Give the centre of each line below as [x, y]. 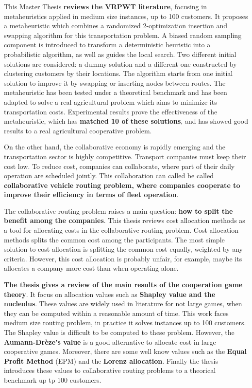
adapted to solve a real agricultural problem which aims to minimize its [110, 102]
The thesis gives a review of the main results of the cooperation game [123, 285]
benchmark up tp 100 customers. [53, 379]
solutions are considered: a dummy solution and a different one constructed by [120, 64]
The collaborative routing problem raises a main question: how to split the [118, 211]
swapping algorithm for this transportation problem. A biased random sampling [123, 35]
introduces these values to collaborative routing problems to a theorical [110, 370]
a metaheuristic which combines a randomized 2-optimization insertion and [116, 26]
